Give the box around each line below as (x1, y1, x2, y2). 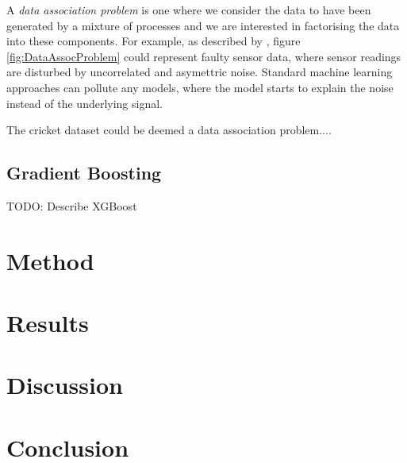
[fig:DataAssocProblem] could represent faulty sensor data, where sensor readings (6, 48, 401, 64)
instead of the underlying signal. (6, 95, 163, 111)
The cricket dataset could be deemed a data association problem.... (6, 122, 332, 138)
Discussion (6, 368, 123, 401)
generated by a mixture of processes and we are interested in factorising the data (6, 17, 400, 33)
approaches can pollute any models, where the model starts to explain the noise (6, 79, 394, 95)
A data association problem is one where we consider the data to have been (6, 2, 371, 17)
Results (6, 307, 89, 339)
